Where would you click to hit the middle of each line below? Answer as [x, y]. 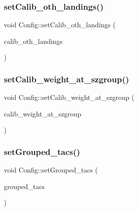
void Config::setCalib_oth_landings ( [60, 25]
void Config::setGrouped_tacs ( [51, 170]
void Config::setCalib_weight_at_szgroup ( [69, 97]
